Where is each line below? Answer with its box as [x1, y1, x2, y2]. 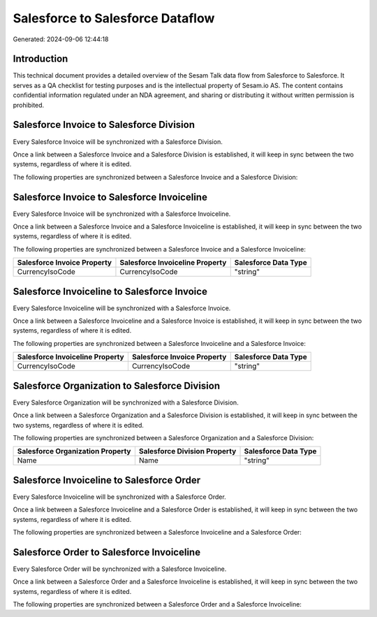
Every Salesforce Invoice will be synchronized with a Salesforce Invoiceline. [13, 210, 231, 218]
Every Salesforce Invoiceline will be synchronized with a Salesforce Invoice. [13, 304, 231, 312]
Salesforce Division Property [138, 447, 237, 456]
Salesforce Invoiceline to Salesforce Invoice [13, 285, 207, 297]
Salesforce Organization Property [17, 447, 131, 456]
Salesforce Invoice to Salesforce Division [13, 119, 195, 131]
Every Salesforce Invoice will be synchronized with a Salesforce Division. [13, 137, 223, 146]
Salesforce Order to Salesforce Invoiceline [13, 546, 201, 558]
